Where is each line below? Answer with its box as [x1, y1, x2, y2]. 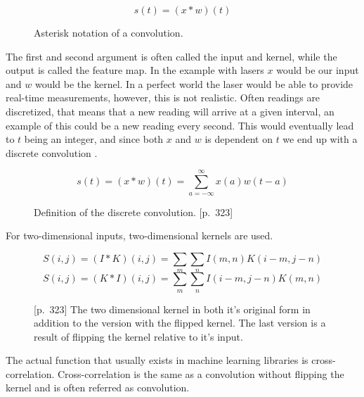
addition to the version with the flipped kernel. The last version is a [34, 315, 326, 330]
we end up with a [282, 132, 358, 146]
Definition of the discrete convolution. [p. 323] [34, 204, 233, 219]
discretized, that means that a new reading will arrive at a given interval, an [6, 103, 334, 118]
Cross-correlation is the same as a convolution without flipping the [57, 366, 344, 381]
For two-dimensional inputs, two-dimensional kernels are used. [6, 228, 273, 243]
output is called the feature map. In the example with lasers [6, 63, 264, 77]
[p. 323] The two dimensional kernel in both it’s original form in [34, 301, 311, 316]
